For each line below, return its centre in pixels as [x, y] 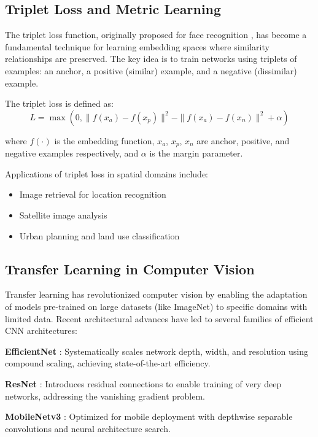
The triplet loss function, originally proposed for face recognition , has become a [156, 35]
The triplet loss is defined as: [59, 103]
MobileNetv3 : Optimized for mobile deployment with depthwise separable [149, 416]
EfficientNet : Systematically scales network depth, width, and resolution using [157, 351]
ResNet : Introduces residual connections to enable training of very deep [143, 383]
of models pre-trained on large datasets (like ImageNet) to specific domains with [156, 306]
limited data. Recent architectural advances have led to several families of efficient [159, 318]
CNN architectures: [41, 331]
